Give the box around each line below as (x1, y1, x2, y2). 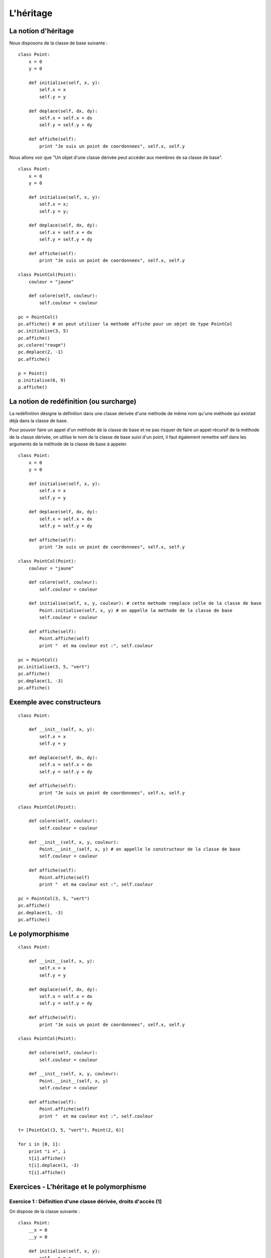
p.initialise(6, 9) (18, 377, 66, 383)
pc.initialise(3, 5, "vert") (18, 664, 90, 669)
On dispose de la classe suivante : (9, 1208, 80, 1214)
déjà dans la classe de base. (9, 418, 68, 424)
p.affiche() (18, 384, 48, 390)
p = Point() (18, 370, 48, 376)
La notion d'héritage (9, 27, 74, 35)
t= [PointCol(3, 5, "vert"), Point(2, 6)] (18, 1127, 124, 1133)
